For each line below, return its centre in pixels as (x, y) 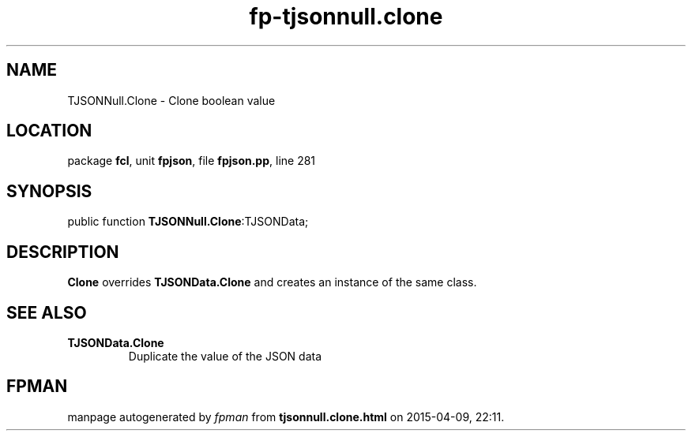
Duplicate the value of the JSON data (225, 356)
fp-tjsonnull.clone (346, 17)
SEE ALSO (47, 312)
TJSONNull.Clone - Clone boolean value (171, 100)
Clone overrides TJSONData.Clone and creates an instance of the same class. (272, 282)
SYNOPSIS (49, 191)
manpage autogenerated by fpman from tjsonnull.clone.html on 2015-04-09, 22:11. (286, 416)
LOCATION (49, 131)
